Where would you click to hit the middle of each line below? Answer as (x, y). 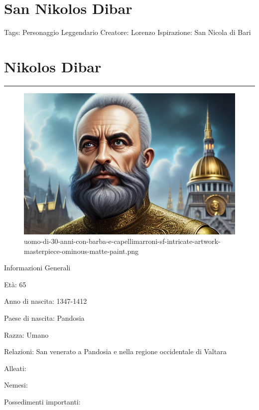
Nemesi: (16, 385)
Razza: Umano (26, 334)
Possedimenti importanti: (42, 402)
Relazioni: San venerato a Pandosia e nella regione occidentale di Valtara (115, 351)
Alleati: (15, 368)
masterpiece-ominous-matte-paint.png (81, 251)
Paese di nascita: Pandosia (44, 318)
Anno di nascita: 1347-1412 (46, 301)
